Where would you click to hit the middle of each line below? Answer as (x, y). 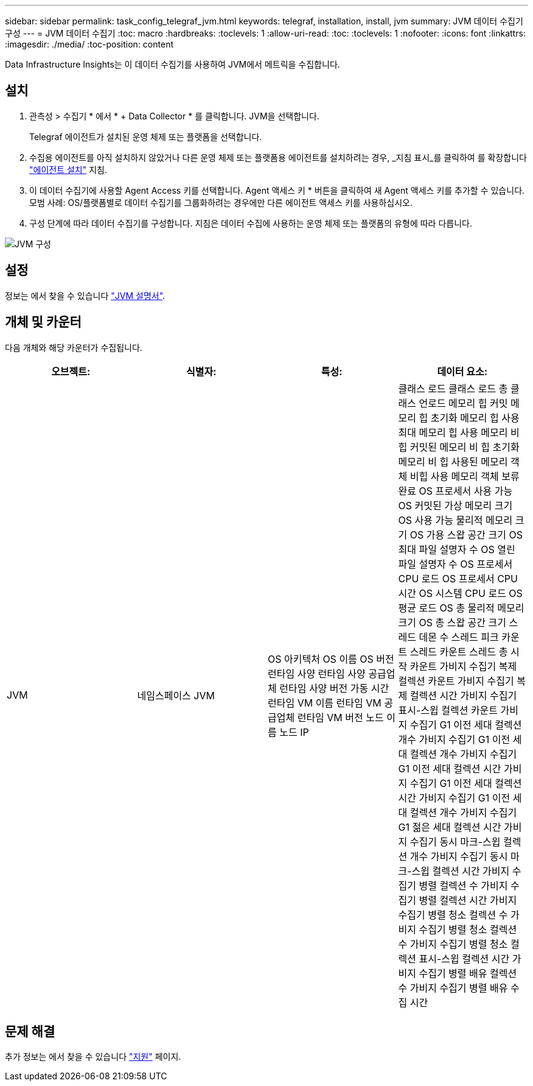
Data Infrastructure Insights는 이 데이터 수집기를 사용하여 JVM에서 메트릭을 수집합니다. (172, 64)
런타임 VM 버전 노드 (340, 717)
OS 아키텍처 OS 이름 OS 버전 (331, 659)
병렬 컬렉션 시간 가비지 (468, 900)
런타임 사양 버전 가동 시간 (334, 688)
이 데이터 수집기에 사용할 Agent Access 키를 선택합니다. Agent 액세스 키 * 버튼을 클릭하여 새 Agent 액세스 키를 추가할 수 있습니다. (277, 190)
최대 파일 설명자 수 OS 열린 (457, 549)
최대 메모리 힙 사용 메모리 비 (459, 432)
